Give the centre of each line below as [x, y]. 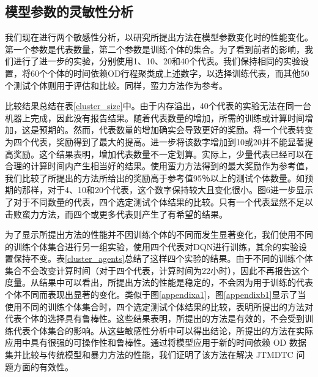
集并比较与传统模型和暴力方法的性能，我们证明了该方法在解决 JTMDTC [149, 355]
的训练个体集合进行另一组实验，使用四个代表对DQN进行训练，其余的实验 [152, 246]
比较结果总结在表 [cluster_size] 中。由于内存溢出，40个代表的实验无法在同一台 [158, 106]
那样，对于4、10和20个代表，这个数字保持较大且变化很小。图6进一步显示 [167, 190]
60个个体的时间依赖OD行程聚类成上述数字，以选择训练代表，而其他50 [170, 73]
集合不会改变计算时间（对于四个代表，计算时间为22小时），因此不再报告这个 [157, 270]
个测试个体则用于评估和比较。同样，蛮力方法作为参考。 [116, 85]
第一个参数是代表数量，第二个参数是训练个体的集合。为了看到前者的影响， [155, 49]
